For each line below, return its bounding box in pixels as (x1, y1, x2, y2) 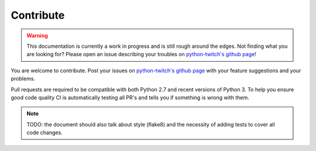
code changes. (26, 129, 63, 136)
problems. (11, 75, 35, 82)
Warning (26, 32, 48, 39)
